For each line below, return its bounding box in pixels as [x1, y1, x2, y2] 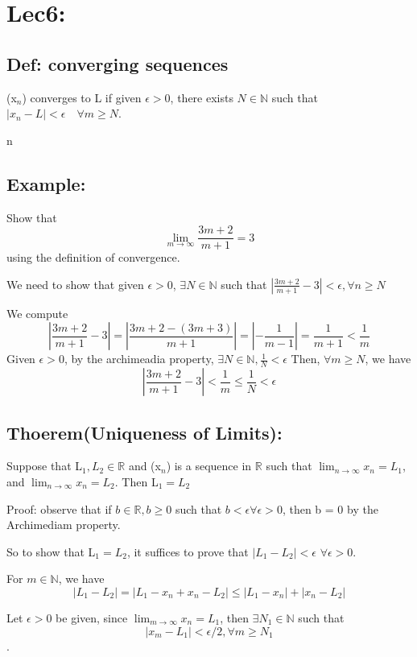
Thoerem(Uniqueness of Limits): [6, 419, 283, 444]
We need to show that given [6, 275, 144, 292]
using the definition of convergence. [6, 249, 180, 266]
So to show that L [6, 543, 96, 560]
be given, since [56, 609, 128, 626]
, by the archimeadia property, [64, 350, 214, 367]
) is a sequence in [166, 457, 252, 474]
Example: [6, 171, 86, 196]
